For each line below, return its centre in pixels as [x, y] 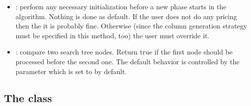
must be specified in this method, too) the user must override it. [112, 35]
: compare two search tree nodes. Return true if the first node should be [124, 52]
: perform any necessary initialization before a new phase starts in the [121, 6]
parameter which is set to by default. [71, 71]
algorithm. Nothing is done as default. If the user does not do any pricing [126, 16]
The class [28, 97]
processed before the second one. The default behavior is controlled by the [127, 61]
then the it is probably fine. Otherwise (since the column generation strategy [131, 26]
